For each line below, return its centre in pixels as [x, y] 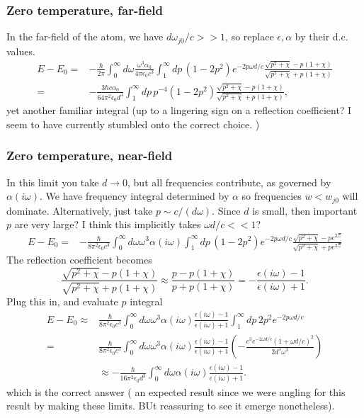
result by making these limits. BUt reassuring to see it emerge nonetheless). [171, 406]
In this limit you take [53, 182]
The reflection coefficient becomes [79, 260]
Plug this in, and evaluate [62, 301]
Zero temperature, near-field [90, 156]
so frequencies [272, 196]
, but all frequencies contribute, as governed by [229, 182]
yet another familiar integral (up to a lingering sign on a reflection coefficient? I [179, 110]
